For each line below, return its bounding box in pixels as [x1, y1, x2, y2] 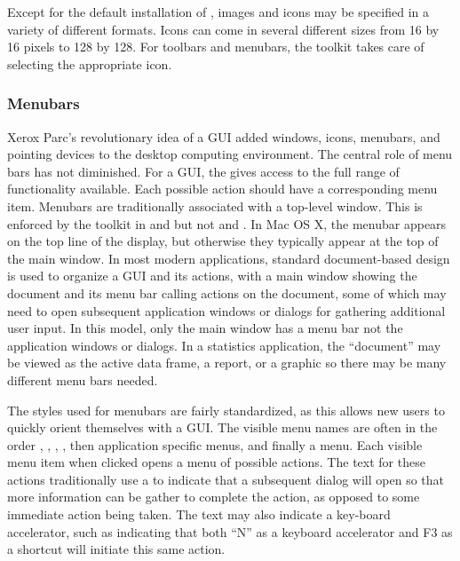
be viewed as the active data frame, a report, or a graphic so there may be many [7, 353, 447, 372]
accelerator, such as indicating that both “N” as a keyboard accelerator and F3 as [7, 522, 453, 541]
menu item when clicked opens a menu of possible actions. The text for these [7, 453, 425, 471]
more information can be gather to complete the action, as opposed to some [7, 487, 420, 506]
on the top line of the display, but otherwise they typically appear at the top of [7, 232, 439, 250]
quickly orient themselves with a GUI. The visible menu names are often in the [7, 418, 438, 437]
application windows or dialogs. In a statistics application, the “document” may [7, 336, 441, 354]
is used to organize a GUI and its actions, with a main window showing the [7, 266, 417, 285]
